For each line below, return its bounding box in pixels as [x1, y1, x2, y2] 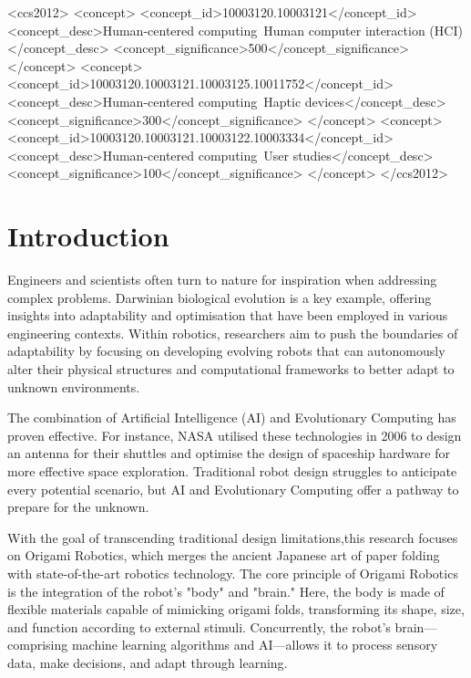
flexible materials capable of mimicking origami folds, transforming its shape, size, [7, 600, 465, 619]
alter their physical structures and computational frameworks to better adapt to [7, 360, 455, 379]
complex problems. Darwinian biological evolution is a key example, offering [7, 287, 432, 307]
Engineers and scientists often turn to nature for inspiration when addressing [7, 270, 437, 289]
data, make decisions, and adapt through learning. [7, 652, 288, 672]
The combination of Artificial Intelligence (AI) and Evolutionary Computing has [7, 408, 456, 427]
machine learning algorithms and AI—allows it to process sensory [71, 635, 438, 654]
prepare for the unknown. [7, 497, 149, 516]
